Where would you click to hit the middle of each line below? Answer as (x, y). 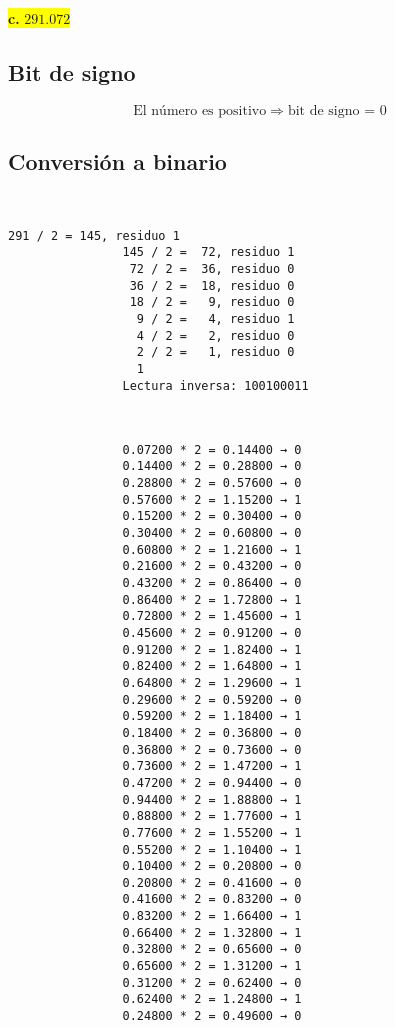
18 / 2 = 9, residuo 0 (212, 302)
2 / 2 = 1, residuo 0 (215, 352)
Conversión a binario (117, 161)
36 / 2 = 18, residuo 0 (212, 285)
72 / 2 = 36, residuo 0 (212, 268)
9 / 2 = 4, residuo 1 (215, 318)
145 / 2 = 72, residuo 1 (208, 252)
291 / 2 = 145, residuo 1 (94, 235)
